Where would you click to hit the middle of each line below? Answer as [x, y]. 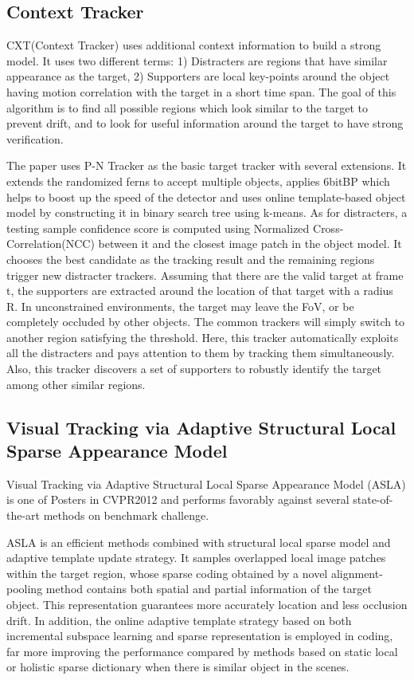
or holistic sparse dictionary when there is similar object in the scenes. [178, 667]
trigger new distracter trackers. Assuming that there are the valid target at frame [205, 275]
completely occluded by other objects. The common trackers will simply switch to [206, 322]
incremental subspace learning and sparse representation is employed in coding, [200, 636]
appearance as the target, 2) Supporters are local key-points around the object [198, 76]
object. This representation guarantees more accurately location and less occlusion [207, 605]
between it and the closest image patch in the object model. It [250, 244]
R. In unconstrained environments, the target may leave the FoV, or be [180, 306]
